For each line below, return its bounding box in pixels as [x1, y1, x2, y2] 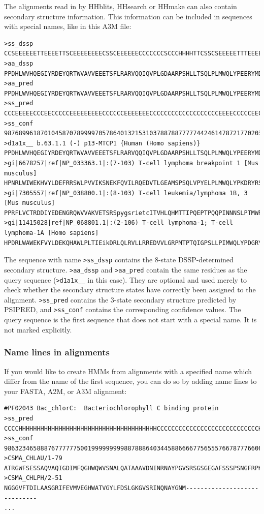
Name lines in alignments [4, 346, 110, 358]
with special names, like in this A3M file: [4, 21, 131, 32]
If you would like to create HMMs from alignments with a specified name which [4, 366, 252, 376]
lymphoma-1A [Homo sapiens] [4, 229, 99, 237]
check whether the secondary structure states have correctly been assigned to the [4, 284, 256, 295]
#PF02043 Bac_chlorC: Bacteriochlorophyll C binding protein [4, 405, 219, 412]
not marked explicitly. [4, 324, 72, 335]
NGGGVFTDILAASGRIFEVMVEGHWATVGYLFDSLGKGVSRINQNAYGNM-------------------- [4, 485, 259, 492]
